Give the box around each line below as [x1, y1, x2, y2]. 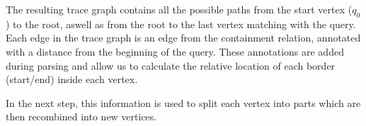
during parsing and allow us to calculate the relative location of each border [6, 58, 336, 73]
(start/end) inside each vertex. [6, 72, 138, 87]
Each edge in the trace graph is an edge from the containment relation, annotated [6, 30, 361, 45]
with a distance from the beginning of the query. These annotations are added [6, 44, 344, 58]
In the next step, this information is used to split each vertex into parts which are [6, 95, 361, 110]
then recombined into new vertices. [6, 109, 157, 124]
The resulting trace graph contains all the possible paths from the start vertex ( [6, 2, 353, 16]
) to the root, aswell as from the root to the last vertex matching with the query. [6, 16, 356, 31]
